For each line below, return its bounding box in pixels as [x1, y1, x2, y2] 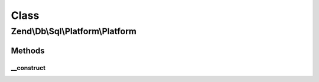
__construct [11, 64, 46, 72]
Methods [11, 45, 45, 55]
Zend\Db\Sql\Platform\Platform [11, 26, 137, 37]
